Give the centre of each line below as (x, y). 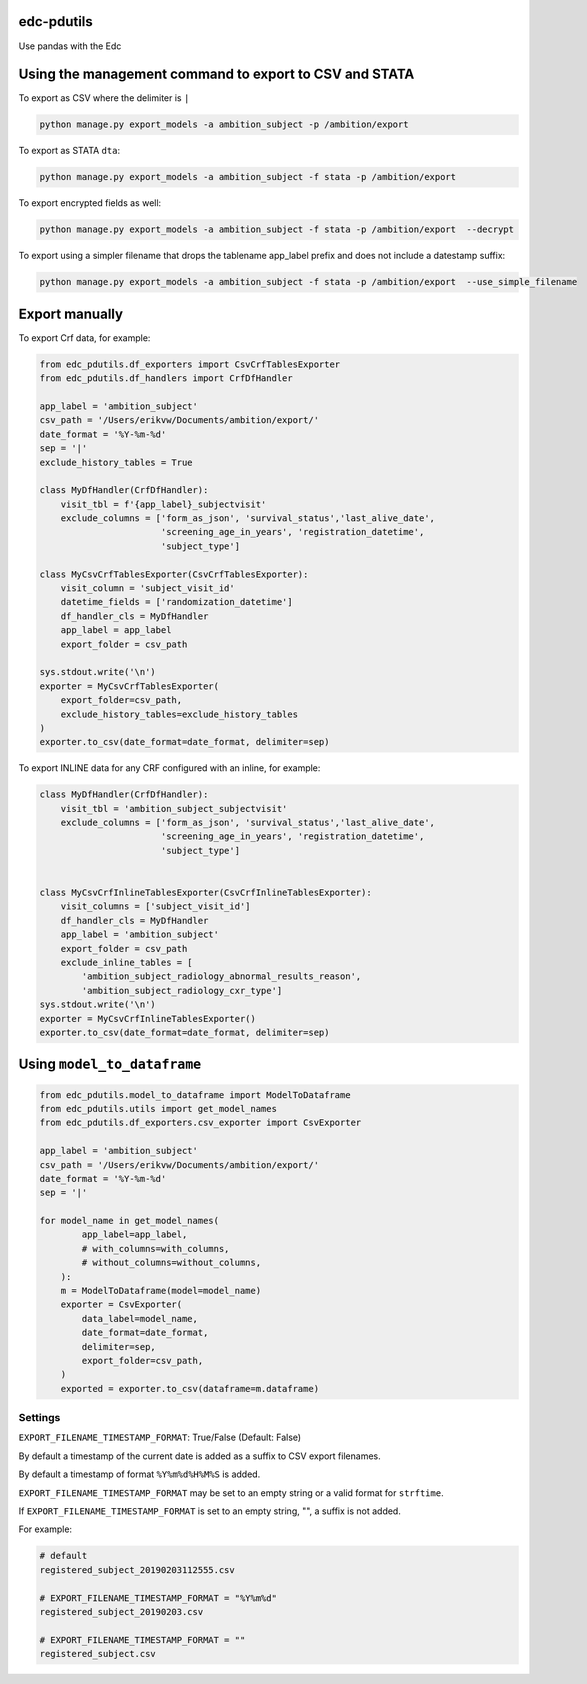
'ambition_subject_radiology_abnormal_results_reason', (221, 976)
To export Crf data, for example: (84, 337)
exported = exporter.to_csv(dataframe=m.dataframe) (190, 1388)
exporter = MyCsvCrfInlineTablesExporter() (148, 1018)
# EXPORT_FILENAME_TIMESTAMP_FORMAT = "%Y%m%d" (158, 1598)
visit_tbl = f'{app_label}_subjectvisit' (163, 504)
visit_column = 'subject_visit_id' (147, 588)
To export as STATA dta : (69, 151)
